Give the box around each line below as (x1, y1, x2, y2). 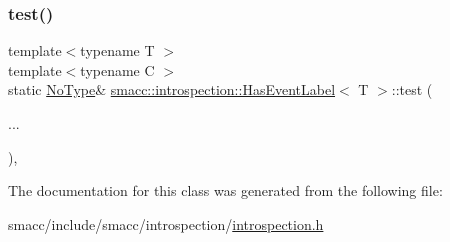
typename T (80, 40, 155, 61)
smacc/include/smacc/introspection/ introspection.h (8, 213, 324, 234)
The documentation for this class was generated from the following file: (8, 180, 443, 201)
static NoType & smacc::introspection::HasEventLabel (8, 79, 336, 100)
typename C (80, 59, 155, 80)
